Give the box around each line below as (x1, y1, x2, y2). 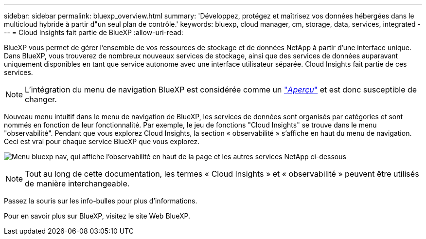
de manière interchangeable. (25, 179, 130, 188)
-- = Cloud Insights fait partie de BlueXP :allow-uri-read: (4, 28, 183, 37)
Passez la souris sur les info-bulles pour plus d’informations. (4, 197, 197, 205)
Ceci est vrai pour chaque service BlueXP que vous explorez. (4, 137, 200, 146)
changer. (25, 94, 57, 104)
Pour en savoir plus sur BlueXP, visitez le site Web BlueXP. (4, 212, 191, 220)
